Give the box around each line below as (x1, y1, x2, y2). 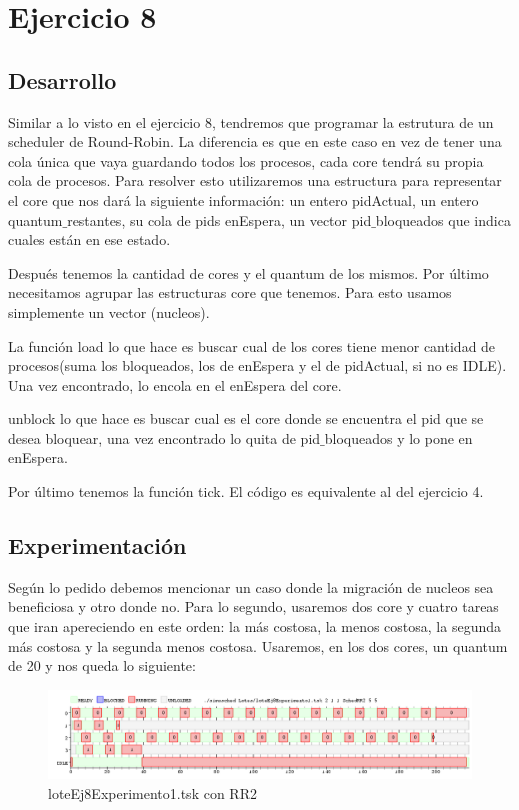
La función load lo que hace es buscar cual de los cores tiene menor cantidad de (8, 335, 496, 356)
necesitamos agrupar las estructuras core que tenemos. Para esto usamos (8, 282, 452, 303)
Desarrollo (8, 64, 117, 95)
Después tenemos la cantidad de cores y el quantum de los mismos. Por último (8, 262, 489, 283)
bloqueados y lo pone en (324, 427, 473, 448)
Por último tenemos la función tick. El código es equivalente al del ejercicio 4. (8, 481, 484, 502)
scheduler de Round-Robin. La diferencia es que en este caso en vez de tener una (8, 131, 502, 152)
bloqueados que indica (375, 209, 511, 230)
